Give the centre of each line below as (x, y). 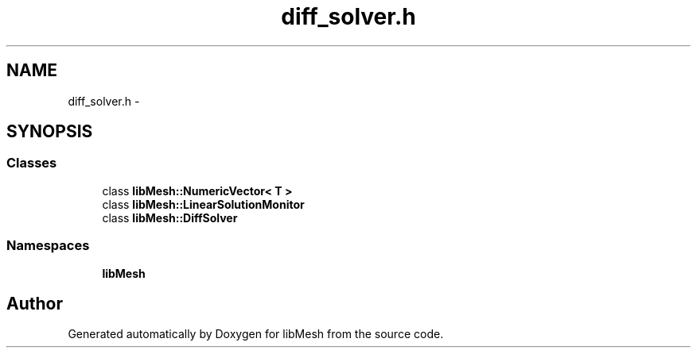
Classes (32, 163)
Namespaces (48, 246)
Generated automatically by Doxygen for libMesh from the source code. (256, 334)
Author (35, 303)
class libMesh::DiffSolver (170, 217)
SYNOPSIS (50, 132)
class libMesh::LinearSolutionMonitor (203, 204)
